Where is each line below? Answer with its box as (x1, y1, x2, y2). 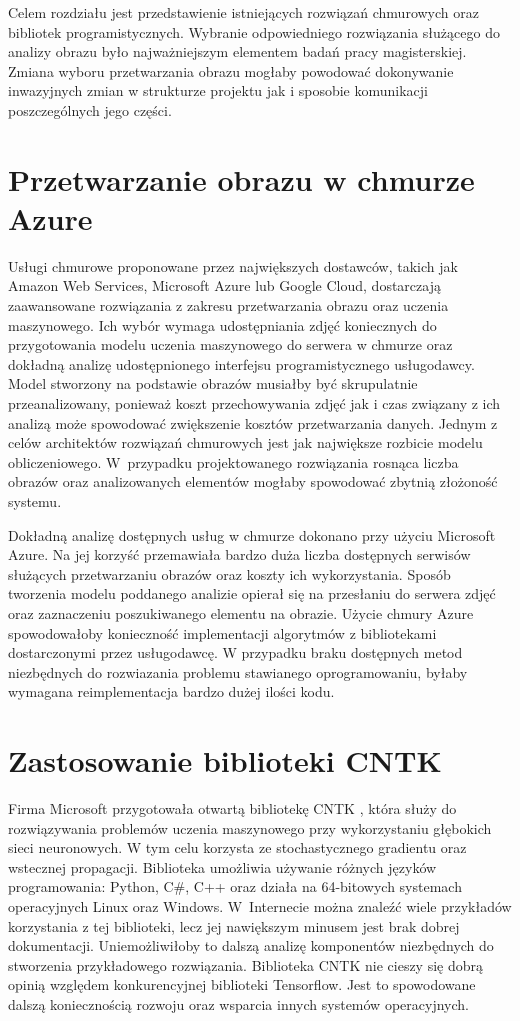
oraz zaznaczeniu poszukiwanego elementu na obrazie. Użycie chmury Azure (8, 602, 474, 623)
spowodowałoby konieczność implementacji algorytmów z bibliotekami (8, 622, 437, 643)
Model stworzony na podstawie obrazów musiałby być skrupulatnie (8, 373, 418, 394)
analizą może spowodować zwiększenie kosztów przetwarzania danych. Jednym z (8, 412, 498, 433)
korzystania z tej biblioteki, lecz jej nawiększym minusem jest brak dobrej (8, 915, 460, 936)
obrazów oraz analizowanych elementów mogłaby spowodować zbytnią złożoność (8, 471, 498, 492)
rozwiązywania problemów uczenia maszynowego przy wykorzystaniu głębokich (8, 817, 492, 838)
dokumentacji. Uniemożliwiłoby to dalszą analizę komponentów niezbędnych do (8, 935, 494, 956)
